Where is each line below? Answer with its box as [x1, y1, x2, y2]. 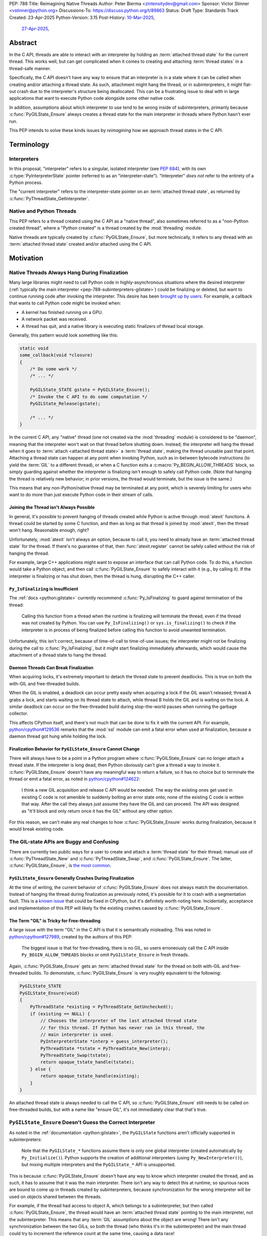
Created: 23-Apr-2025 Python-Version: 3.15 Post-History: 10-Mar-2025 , [9, 14, 155, 20]
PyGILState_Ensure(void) [19, 990, 80, 996]
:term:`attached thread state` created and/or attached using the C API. [9, 241, 152, 247]
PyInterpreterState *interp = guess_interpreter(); [40, 1039, 169, 1044]
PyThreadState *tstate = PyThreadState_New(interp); [40, 1046, 171, 1051]
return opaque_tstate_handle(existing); [40, 1073, 140, 1079]
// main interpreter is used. [40, 1031, 114, 1037]
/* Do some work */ [30, 366, 78, 372]
